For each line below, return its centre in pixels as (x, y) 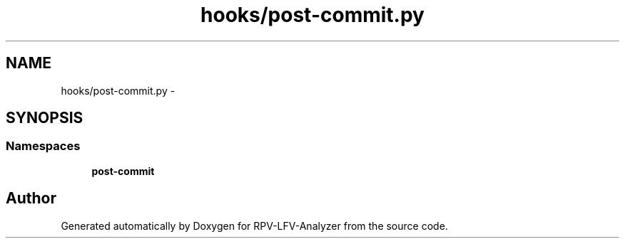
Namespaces (43, 146)
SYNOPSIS (45, 118)
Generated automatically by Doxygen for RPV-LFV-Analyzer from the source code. (254, 226)
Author (31, 198)
